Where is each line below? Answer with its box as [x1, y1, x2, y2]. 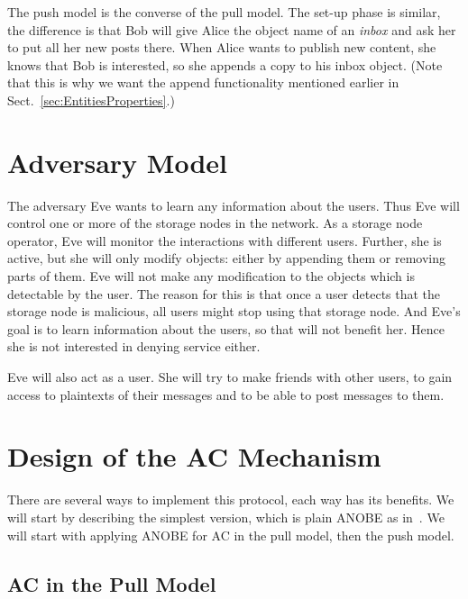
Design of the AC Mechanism [7, 438, 381, 475]
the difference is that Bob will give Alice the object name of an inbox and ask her [7, 20, 456, 39]
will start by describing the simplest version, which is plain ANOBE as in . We [7, 507, 445, 526]
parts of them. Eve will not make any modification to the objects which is [7, 267, 415, 286]
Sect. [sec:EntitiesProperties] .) [7, 90, 175, 109]
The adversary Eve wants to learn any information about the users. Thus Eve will [7, 195, 460, 214]
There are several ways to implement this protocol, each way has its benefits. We [7, 490, 454, 509]
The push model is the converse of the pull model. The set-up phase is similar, [7, 3, 441, 21]
